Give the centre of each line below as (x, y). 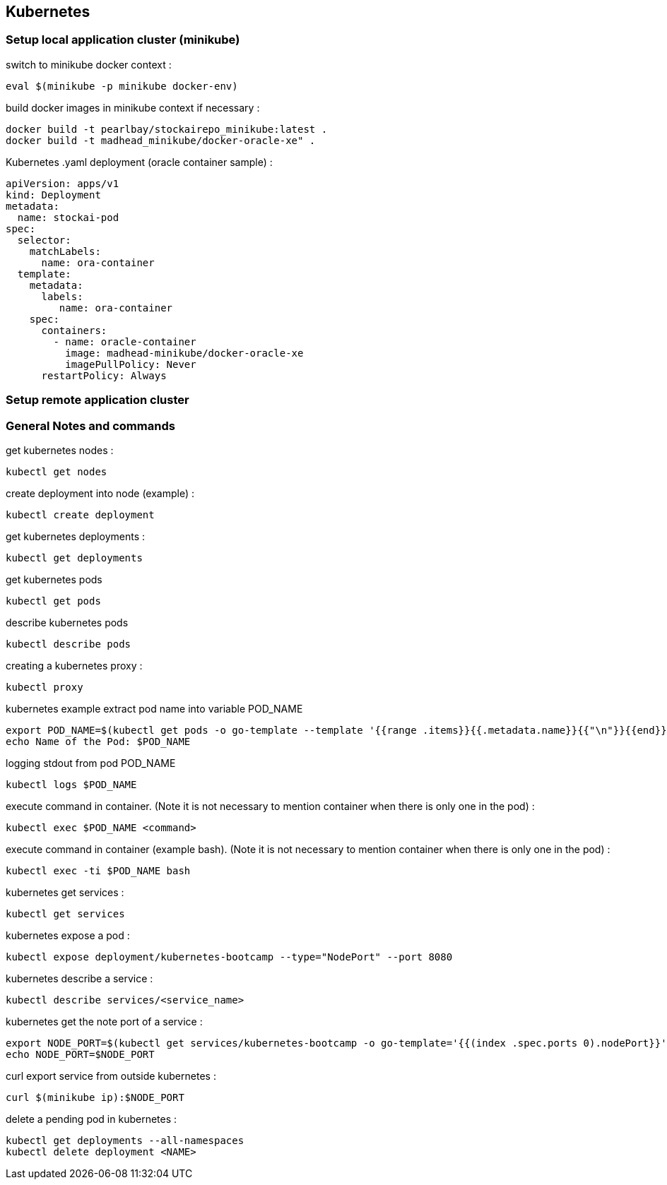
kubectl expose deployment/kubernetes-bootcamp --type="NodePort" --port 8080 (229, 957)
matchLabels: (65, 251)
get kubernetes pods (54, 579)
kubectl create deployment (80, 514)
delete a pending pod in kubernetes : (92, 1119)
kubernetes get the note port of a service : (104, 1021)
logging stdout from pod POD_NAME (91, 763)
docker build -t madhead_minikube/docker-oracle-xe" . (161, 140)
